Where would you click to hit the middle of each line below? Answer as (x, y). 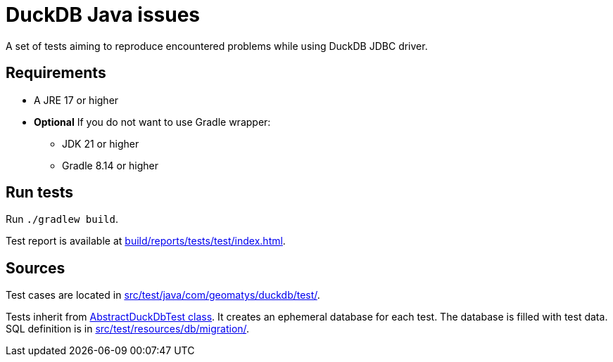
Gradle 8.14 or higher (110, 165)
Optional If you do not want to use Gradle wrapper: (152, 122)
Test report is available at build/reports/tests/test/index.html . (146, 241)
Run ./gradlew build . (62, 219)
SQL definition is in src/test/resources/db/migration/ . (128, 329)
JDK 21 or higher (101, 143)
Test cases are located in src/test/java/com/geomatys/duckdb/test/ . (163, 295)
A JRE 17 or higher (76, 100)
